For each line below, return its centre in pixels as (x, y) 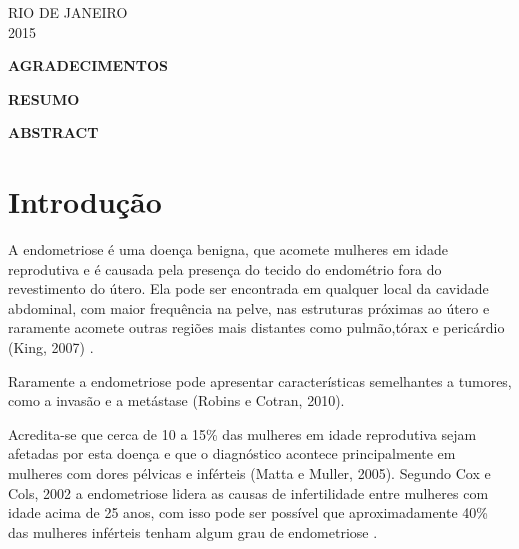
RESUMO (44, 98)
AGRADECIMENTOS (88, 65)
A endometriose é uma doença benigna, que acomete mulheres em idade (228, 249)
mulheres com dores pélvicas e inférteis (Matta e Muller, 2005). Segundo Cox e (249, 473)
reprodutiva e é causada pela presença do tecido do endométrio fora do (225, 268)
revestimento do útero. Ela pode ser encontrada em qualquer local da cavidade (248, 288)
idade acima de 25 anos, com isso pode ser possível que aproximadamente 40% (248, 512)
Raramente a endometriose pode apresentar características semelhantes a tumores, (260, 380)
